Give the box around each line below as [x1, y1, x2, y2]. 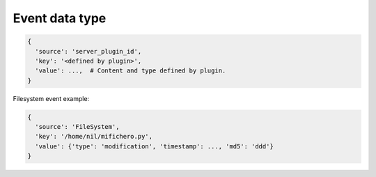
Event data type [13, 10, 107, 26]
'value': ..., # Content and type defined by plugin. [35, 67, 226, 75]
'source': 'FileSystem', [35, 123, 120, 131]
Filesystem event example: [13, 94, 90, 102]
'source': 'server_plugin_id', [35, 47, 142, 55]
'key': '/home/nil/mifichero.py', [35, 132, 153, 141]
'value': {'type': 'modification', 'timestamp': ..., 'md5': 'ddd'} [35, 142, 274, 150]
